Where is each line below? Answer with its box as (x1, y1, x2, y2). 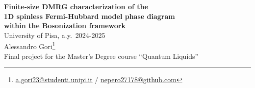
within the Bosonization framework (4, 20, 126, 31)
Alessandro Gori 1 (4, 40, 55, 52)
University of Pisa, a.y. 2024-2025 (4, 30, 105, 40)
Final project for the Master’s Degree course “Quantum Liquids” (4, 51, 199, 61)
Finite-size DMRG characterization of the (4, 1, 148, 11)
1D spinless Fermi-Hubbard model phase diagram (4, 11, 175, 21)
